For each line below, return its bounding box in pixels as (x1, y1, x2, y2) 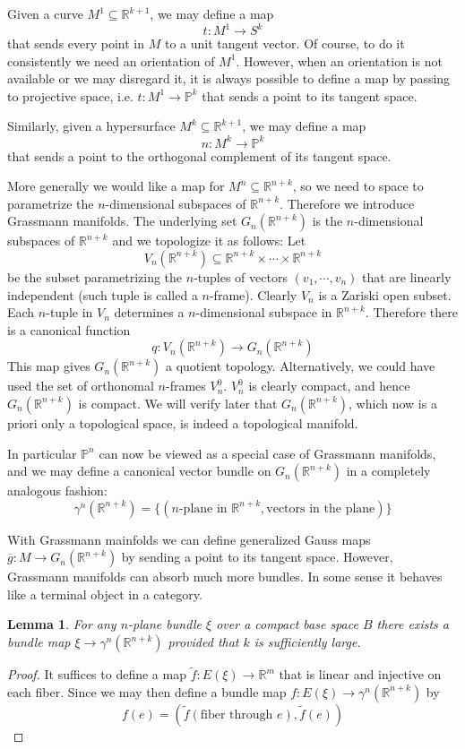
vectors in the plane (266, 502, 375, 515)
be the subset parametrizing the (7, 267, 183, 286)
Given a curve (7, 4, 83, 22)
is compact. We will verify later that (78, 393, 278, 412)
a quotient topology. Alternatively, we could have (165, 357, 435, 375)
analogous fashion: (7, 481, 108, 500)
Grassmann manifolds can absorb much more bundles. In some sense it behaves (7, 567, 443, 586)
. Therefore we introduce (280, 194, 415, 212)
